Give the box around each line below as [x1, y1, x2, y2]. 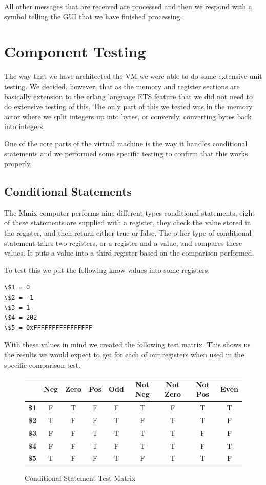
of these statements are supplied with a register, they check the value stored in [4, 217, 251, 228]
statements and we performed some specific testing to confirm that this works [4, 148, 248, 159]
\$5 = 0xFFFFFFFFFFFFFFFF [4, 324, 92, 331]
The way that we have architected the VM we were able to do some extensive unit [4, 71, 262, 81]
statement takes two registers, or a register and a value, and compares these [4, 237, 242, 248]
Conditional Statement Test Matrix [25, 472, 136, 483]
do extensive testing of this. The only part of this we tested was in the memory [4, 101, 253, 112]
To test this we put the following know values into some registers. [4, 264, 210, 275]
